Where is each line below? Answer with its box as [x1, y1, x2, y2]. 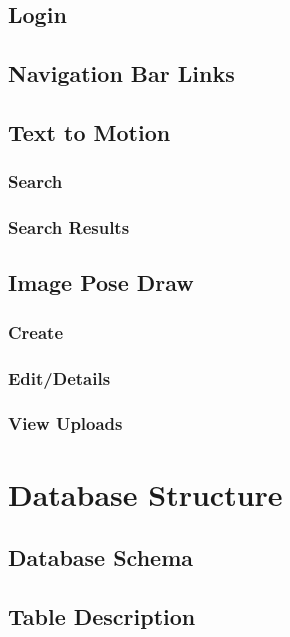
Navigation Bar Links [8, 58, 235, 89]
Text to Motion [8, 116, 171, 147]
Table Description [8, 600, 196, 631]
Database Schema [8, 542, 194, 573]
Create [8, 319, 64, 344]
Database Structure [8, 473, 283, 514]
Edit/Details [8, 365, 111, 390]
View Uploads [8, 411, 123, 436]
